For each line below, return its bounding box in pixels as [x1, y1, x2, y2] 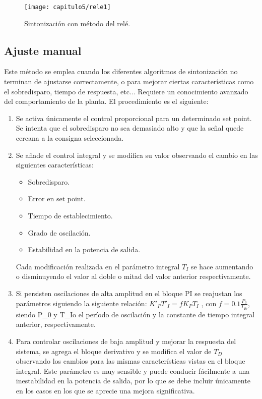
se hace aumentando [190, 261, 253, 271]
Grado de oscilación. [28, 227, 91, 238]
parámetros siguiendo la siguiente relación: [16, 298, 147, 308]
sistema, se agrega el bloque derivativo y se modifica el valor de [16, 346, 212, 356]
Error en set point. [28, 193, 86, 204]
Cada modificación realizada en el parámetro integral [16, 261, 180, 271]
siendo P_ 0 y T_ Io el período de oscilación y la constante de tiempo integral [16, 309, 255, 319]
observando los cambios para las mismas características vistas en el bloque [16, 356, 245, 366]
